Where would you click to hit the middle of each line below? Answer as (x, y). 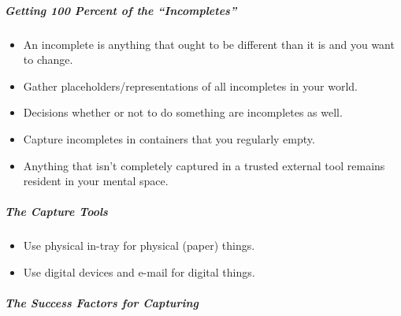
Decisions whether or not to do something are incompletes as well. (183, 112)
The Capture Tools (56, 212)
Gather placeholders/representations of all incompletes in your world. (190, 86)
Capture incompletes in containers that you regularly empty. (169, 138)
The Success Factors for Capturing (102, 303)
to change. (48, 59)
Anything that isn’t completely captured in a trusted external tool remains (204, 165)
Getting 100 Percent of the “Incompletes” (121, 10)
